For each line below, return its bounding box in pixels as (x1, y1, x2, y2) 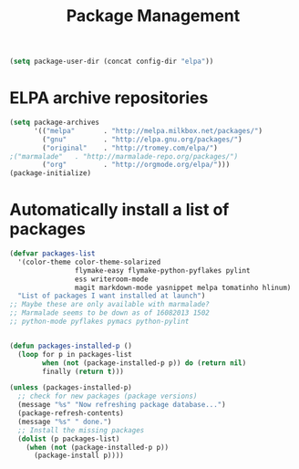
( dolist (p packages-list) (17, 434, 120, 443)
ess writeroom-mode (74, 275, 149, 284)
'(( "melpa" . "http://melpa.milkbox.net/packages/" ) (33, 126, 263, 135)
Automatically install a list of (9, 200, 230, 220)
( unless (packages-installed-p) (9, 383, 132, 392)
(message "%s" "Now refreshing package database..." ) (17, 401, 226, 410)
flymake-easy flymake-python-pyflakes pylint (74, 266, 251, 275)
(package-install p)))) (33, 451, 125, 461)
